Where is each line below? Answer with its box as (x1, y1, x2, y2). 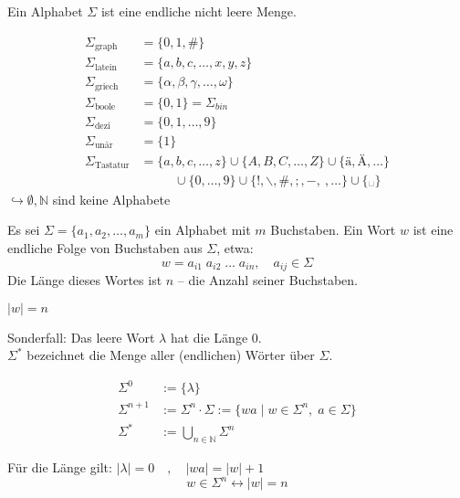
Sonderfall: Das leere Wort (7, 327, 155, 346)
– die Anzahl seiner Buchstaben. (177, 270, 358, 289)
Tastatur (94, 161, 130, 171)
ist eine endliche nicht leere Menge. (100, 2, 297, 20)
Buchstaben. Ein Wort (270, 220, 396, 239)
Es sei (7, 220, 40, 239)
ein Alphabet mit (154, 220, 251, 239)
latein (94, 62, 117, 72)
